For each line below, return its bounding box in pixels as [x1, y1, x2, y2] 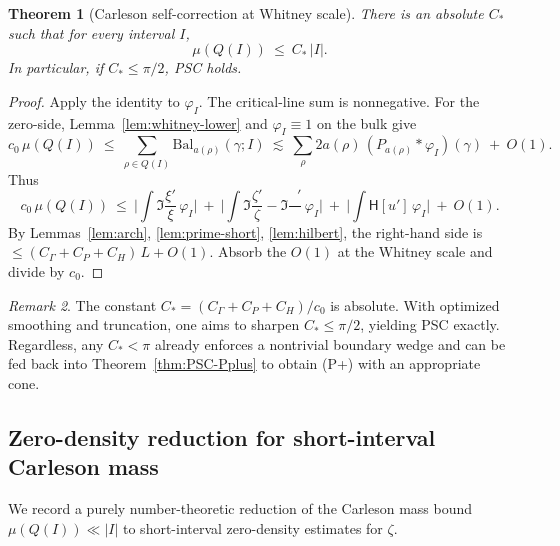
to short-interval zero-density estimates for [123, 517, 383, 538]
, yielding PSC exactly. [360, 314, 500, 335]
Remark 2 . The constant [8, 294, 157, 315]
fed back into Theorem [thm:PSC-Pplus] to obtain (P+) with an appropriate [8, 353, 481, 374]
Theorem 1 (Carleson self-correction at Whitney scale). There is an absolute [8, 3, 484, 23]
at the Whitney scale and [337, 241, 493, 262]
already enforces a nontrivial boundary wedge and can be [154, 333, 506, 354]
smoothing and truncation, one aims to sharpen [8, 314, 300, 335]
